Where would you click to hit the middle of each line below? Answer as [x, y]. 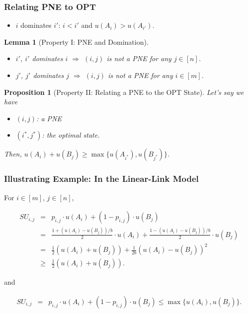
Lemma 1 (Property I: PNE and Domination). [76, 41]
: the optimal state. [71, 135]
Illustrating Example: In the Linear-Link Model [101, 179]
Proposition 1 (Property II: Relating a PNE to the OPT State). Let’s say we [124, 92]
